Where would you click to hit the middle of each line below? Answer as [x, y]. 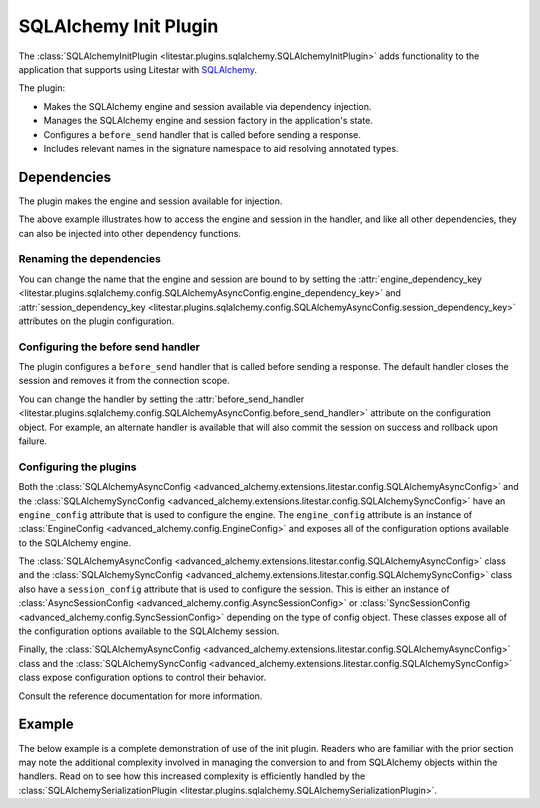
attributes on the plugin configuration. [96, 321]
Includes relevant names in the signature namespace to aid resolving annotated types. [221, 148]
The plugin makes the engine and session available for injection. [150, 201]
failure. [33, 441]
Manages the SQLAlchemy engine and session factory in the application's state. [208, 121]
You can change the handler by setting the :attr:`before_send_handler [161, 399]
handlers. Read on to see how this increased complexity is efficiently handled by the [192, 776]
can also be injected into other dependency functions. [130, 233]
